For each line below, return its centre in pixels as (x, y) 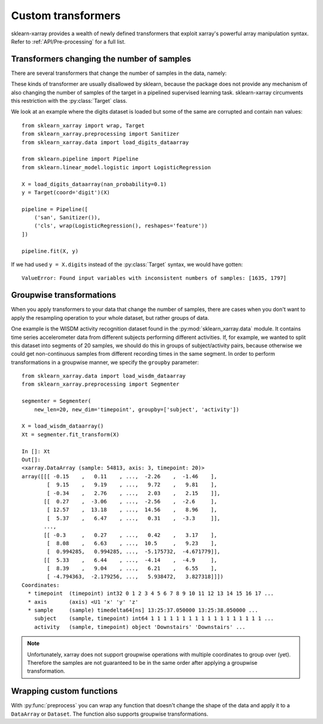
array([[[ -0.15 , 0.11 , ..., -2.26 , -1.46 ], (120, 476)
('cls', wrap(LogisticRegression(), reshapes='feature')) (121, 226)
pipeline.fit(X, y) (50, 251)
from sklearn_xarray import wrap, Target (83, 125)
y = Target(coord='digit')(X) (66, 192)
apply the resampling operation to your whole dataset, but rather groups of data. (110, 317)
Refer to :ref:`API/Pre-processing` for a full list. (68, 41)
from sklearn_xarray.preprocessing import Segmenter (100, 384)
